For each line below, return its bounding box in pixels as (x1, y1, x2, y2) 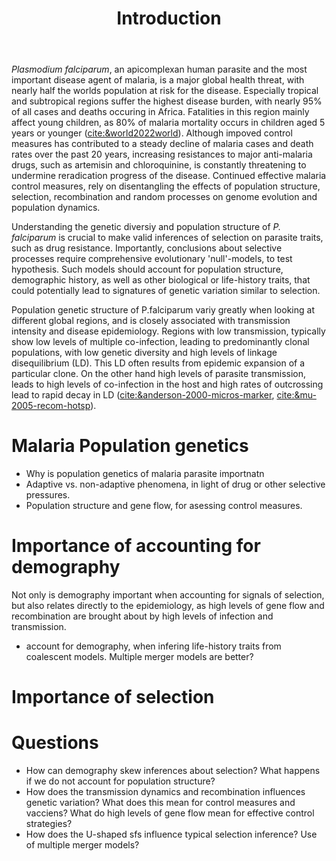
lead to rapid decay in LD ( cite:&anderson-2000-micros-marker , (11, 389, 275, 401)
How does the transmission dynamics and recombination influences (25, 786, 306, 798)
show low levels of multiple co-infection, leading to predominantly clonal (11, 336, 310, 348)
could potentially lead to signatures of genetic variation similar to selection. (11, 285, 321, 297)
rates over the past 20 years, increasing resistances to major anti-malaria (11, 148, 313, 161)
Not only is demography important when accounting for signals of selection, (11, 589, 325, 601)
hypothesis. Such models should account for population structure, (11, 263, 284, 276)
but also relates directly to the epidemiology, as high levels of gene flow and (11, 600, 325, 612)
